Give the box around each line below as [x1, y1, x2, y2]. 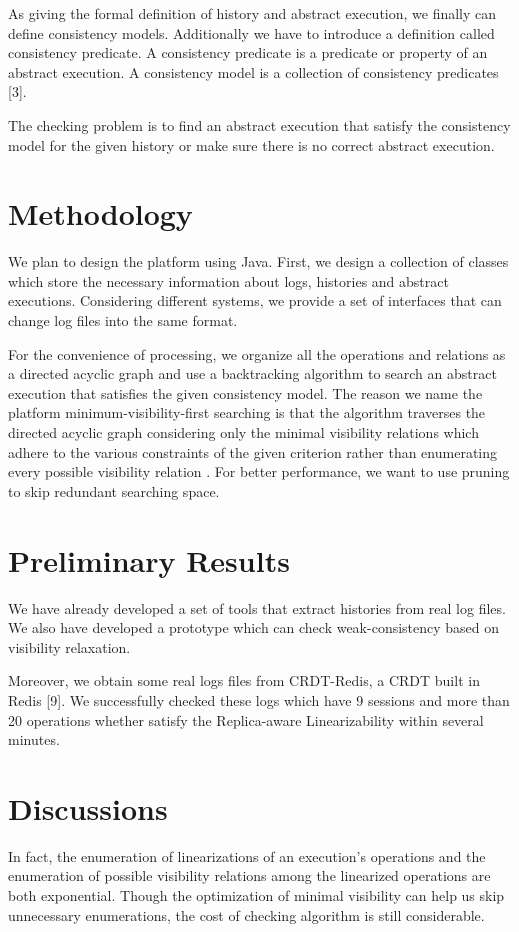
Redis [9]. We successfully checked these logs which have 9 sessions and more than [8, 689, 510, 710]
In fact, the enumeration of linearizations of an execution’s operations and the [8, 845, 486, 866]
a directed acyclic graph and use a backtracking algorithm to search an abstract [8, 363, 497, 384]
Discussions [8, 787, 168, 828]
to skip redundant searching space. [8, 480, 220, 501]
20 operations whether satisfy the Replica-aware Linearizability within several [8, 709, 484, 730]
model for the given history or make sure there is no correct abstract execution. [8, 134, 495, 155]
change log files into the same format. [8, 310, 238, 331]
